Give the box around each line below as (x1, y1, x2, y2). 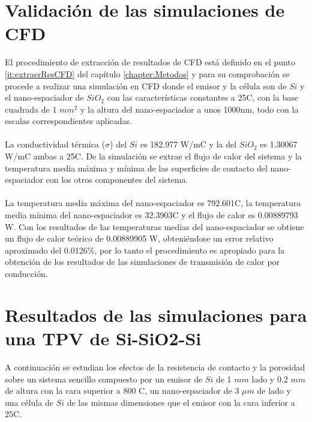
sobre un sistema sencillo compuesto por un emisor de (5, 372, 203, 385)
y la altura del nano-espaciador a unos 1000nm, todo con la (80, 103, 299, 115)
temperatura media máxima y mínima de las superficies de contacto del (5, 161, 268, 174)
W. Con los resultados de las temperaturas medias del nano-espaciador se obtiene (5, 220, 304, 233)
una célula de (5, 396, 53, 408)
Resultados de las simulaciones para (5, 302, 307, 327)
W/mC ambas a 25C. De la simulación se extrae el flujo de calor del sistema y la (5, 150, 302, 162)
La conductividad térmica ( (5, 138, 106, 150)
